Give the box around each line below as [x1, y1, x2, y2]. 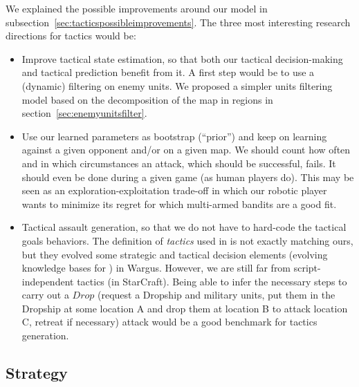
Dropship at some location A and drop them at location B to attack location [21, 301, 348, 315]
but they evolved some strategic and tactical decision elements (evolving [21, 247, 328, 261]
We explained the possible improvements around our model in [6, 1, 268, 15]
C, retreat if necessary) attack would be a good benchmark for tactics [21, 314, 317, 329]
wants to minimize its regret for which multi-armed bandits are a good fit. [21, 196, 337, 211]
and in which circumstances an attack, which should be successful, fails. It [21, 155, 336, 170]
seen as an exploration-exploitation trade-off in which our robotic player [21, 183, 327, 198]
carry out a [21, 287, 69, 302]
